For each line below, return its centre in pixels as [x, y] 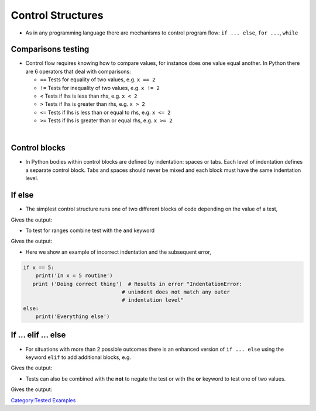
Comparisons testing [50, 49]
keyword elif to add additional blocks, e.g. [78, 357]
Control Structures [57, 15]
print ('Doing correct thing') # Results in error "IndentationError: [138, 284]
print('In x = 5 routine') [74, 276]
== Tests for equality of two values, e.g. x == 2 [98, 80]
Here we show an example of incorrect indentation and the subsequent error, [118, 252]
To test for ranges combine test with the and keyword [90, 230]
